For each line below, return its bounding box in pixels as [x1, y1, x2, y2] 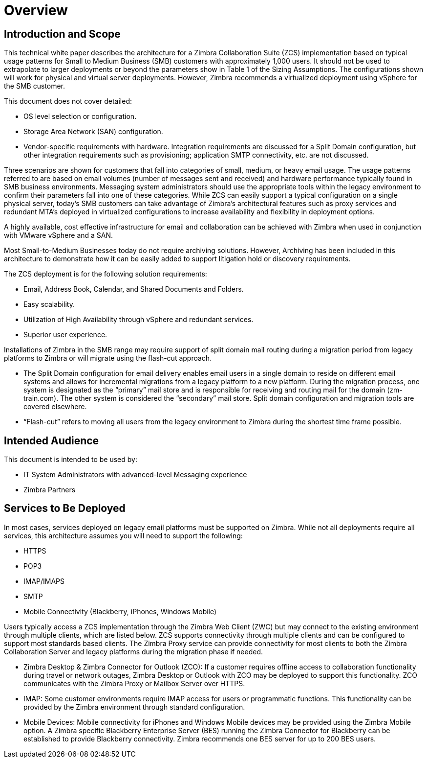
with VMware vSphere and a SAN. [4, 231, 113, 240]
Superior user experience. [23, 330, 107, 339]
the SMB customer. [4, 82, 65, 91]
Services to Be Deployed [4, 502, 126, 515]
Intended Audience [4, 434, 99, 447]
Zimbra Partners [23, 485, 76, 494]
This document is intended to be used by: [4, 455, 137, 464]
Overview [4, 2, 68, 19]
